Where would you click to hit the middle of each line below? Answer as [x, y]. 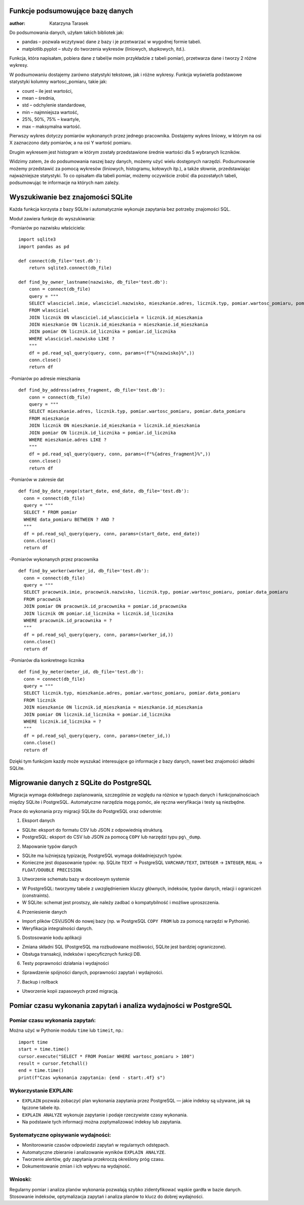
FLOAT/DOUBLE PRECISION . [52, 870]
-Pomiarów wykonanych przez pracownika [54, 559]
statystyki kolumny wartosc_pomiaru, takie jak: [58, 82]
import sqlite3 [37, 240]
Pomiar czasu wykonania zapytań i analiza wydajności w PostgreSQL [121, 1006]
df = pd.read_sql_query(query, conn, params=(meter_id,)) [97, 735]
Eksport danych [39, 821]
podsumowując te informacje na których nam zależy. [65, 183]
